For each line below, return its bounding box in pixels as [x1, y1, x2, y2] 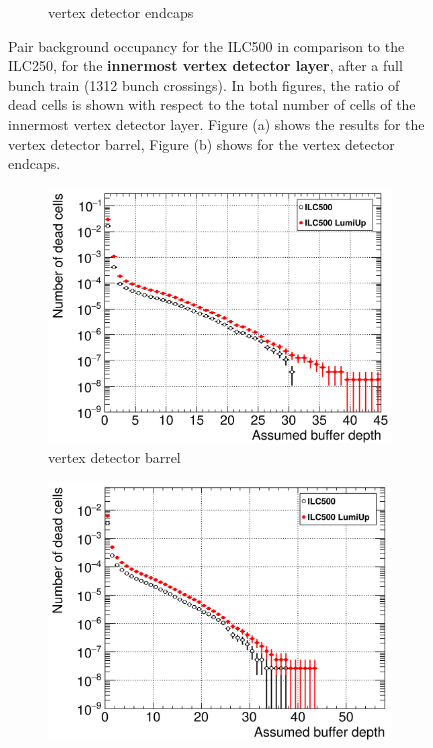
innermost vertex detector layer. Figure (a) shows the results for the [8, 113, 425, 134]
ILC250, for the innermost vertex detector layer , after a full [8, 55, 403, 76]
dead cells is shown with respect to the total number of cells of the [8, 94, 416, 115]
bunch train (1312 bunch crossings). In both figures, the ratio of [8, 74, 400, 95]
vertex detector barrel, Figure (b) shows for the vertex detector [8, 133, 395, 154]
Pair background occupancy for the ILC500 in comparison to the [8, 35, 405, 56]
